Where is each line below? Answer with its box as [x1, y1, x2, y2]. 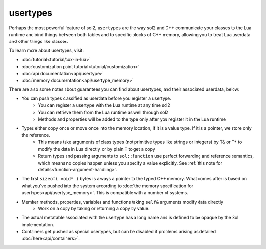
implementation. [21, 221, 54, 227]
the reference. [21, 132, 50, 138]
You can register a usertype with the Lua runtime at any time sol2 [38, 102, 171, 108]
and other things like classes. [9, 39, 68, 44]
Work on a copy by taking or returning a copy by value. [38, 206, 150, 211]
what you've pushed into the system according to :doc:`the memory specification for [21, 183, 194, 189]
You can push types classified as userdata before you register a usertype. [21, 95, 172, 101]
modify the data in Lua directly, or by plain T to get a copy [38, 146, 155, 152]
